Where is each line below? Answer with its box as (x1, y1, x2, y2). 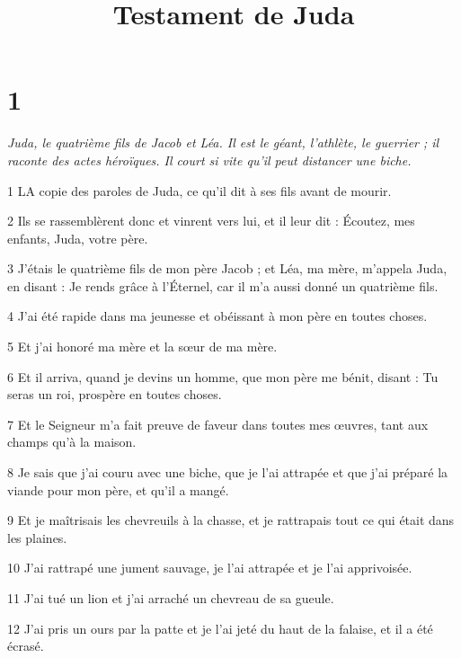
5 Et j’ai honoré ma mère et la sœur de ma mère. (7, 337, 278, 356)
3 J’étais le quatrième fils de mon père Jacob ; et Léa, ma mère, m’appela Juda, (7, 259, 448, 278)
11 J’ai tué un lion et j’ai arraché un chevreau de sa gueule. (7, 589, 334, 607)
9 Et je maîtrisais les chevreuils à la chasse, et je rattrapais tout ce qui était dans (7, 511, 455, 529)
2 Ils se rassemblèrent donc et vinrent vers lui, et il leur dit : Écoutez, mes (7, 211, 415, 230)
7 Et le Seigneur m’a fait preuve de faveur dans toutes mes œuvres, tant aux (7, 414, 429, 433)
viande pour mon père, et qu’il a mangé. (7, 480, 229, 499)
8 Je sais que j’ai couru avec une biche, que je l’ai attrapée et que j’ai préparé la (7, 463, 448, 482)
